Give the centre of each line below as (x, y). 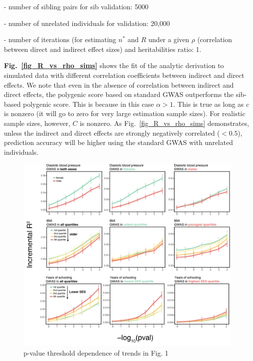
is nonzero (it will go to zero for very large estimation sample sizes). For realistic (125, 113)
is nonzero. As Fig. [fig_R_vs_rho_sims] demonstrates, (164, 123)
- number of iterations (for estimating (60, 39)
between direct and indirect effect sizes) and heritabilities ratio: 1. (103, 49)
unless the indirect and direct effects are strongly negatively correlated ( (112, 132)
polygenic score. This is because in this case (88, 104)
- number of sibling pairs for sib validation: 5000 (76, 6)
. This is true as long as (208, 104)
